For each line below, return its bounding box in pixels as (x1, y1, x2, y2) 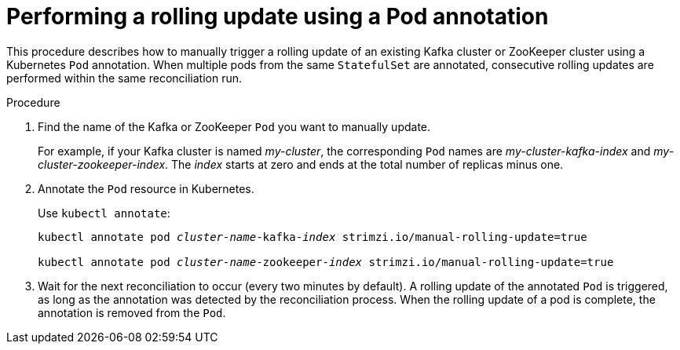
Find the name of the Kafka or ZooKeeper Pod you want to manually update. (38, 119, 431, 133)
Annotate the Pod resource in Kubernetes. (38, 181, 254, 195)
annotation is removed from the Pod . (38, 305, 226, 319)
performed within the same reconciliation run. (6, 71, 243, 85)
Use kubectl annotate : (38, 206, 170, 220)
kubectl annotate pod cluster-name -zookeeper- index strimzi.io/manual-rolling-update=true (38, 255, 614, 268)
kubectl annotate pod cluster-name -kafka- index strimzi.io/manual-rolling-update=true (38, 230, 587, 243)
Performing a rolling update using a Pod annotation (6, 3, 549, 30)
